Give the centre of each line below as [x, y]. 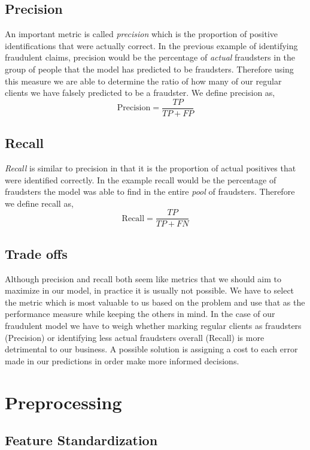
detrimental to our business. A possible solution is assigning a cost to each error [151, 349]
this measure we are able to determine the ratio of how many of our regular [143, 81]
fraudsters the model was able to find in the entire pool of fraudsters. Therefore [150, 191]
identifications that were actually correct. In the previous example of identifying [151, 45]
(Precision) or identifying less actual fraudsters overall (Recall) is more [135, 337]
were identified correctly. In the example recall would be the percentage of [141, 179]
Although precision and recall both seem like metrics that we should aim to [143, 278]
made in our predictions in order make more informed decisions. [122, 360]
